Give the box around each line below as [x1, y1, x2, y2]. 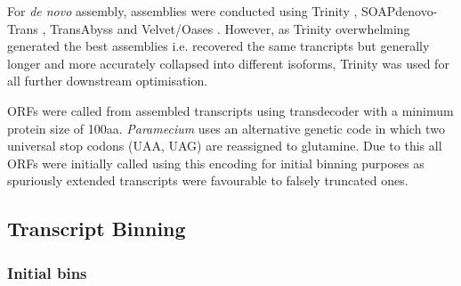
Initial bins [7, 261, 87, 283]
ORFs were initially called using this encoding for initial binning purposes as [7, 153, 425, 172]
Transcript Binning [7, 215, 186, 242]
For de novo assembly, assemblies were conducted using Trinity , [7, 2, 358, 20]
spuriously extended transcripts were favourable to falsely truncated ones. [7, 171, 408, 190]
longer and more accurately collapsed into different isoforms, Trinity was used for [7, 53, 449, 72]
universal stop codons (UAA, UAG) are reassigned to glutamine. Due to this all [7, 136, 442, 155]
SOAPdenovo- [360, 2, 438, 20]
